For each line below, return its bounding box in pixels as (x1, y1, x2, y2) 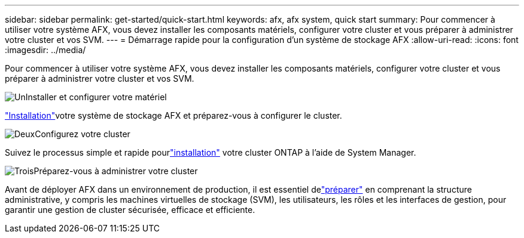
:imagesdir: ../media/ (5, 45, 86, 55)
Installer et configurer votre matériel (25, 92, 167, 102)
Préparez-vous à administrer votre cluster (33, 166, 198, 176)
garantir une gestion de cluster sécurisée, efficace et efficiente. (5, 205, 255, 215)
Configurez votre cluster (35, 129, 130, 139)
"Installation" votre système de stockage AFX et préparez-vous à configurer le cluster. (5, 110, 342, 120)
